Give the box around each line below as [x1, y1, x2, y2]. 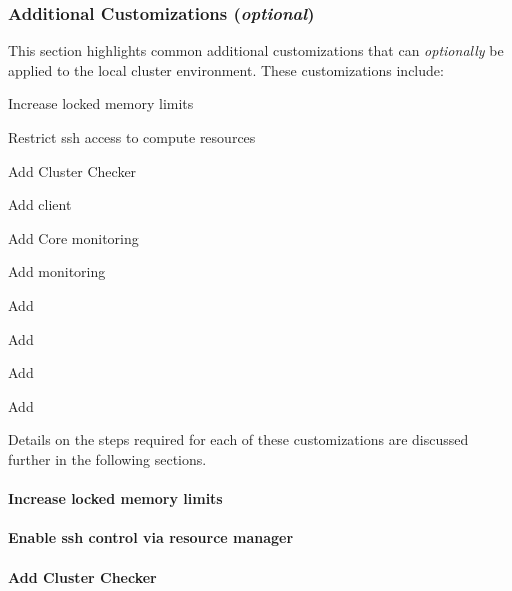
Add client [8, 194, 72, 215]
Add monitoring [8, 261, 106, 282]
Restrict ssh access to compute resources [8, 127, 256, 147]
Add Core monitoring [8, 227, 139, 248]
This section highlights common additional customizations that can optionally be [8, 40, 504, 61]
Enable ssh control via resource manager [8, 527, 294, 548]
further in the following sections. [8, 448, 207, 469]
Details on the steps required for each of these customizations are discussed [8, 429, 469, 450]
